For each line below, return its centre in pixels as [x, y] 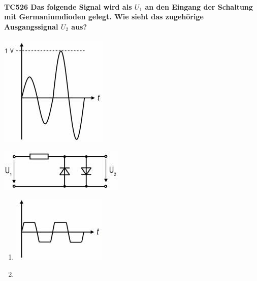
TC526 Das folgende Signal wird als [68, 6]
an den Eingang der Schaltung [199, 6]
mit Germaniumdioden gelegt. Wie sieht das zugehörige [104, 17]
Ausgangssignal [31, 26]
